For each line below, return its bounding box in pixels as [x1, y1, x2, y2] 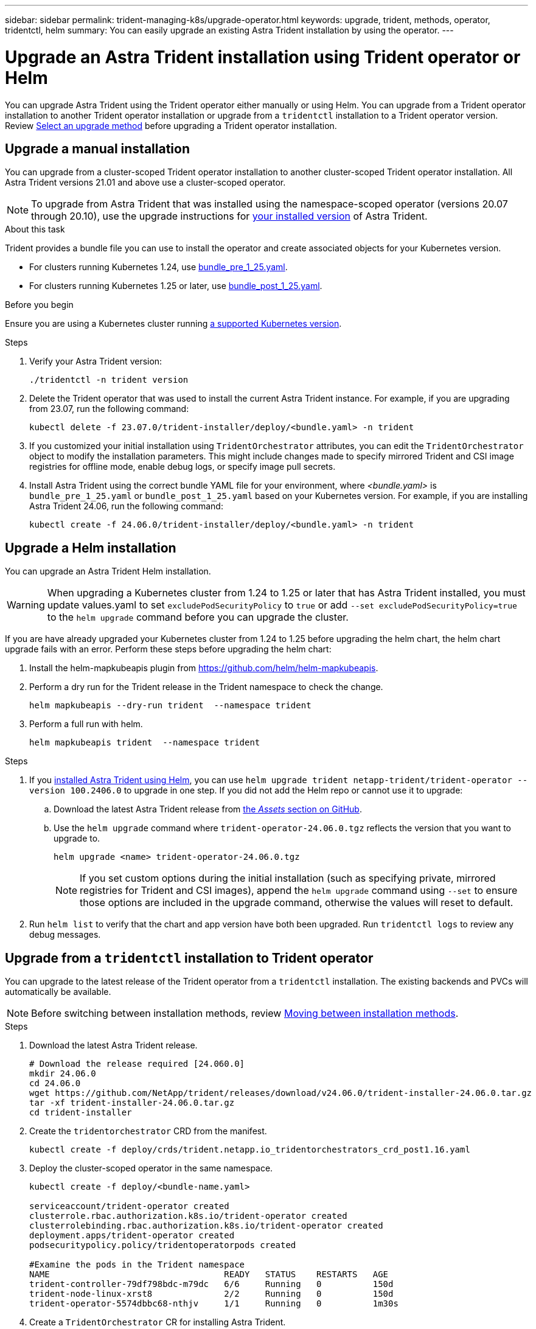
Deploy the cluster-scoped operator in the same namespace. [29, 1163, 273, 1174]
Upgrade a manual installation [5, 141, 190, 156]
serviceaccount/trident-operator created [29, 1201, 229, 1212]
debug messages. [29, 929, 101, 940]
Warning [7, 599, 45, 612]
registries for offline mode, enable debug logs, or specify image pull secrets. [29, 461, 336, 472]
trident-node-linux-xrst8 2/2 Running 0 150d [29, 1289, 394, 1299]
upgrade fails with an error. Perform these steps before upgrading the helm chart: [5, 644, 332, 655]
